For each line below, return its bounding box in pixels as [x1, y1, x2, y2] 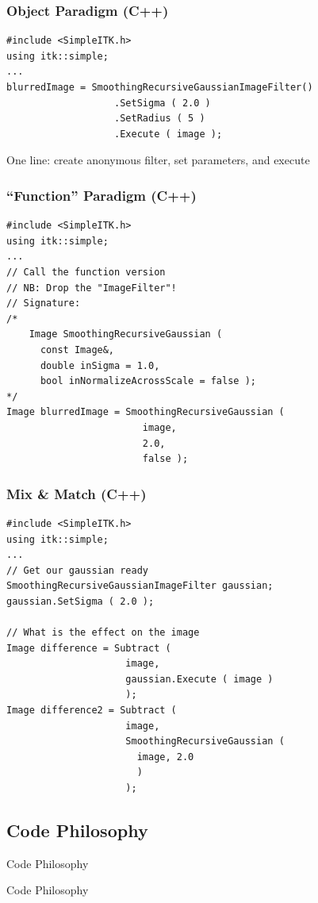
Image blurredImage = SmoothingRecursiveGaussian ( [6, 406, 285, 418]
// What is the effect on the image [6, 627, 200, 639]
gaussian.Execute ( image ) [125, 673, 274, 685]
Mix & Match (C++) [6, 483, 147, 503]
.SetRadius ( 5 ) [114, 113, 205, 125]
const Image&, [40, 344, 115, 355]
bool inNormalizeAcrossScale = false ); [40, 375, 256, 387]
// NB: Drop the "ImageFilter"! [6, 282, 177, 294]
